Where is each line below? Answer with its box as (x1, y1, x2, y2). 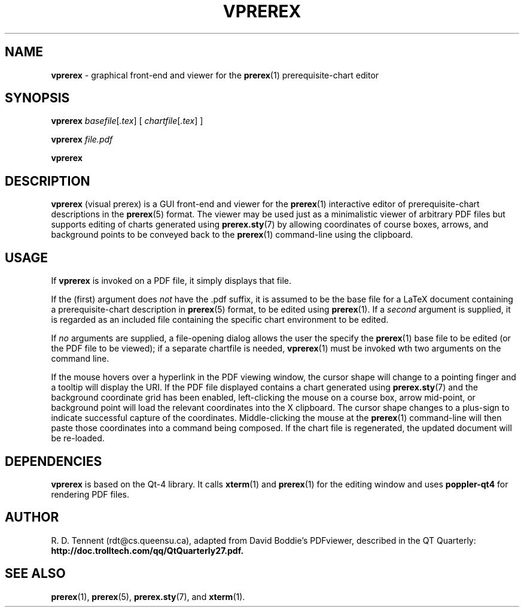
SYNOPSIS (5, 90, 70, 106)
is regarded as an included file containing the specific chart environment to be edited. (51, 314, 389, 325)
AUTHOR (5, 510, 59, 525)
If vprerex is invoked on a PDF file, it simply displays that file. (51, 275, 291, 286)
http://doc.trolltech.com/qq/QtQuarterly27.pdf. (51, 545, 244, 556)
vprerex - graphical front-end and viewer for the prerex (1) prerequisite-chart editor (51, 69, 379, 80)
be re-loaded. (51, 433, 105, 444)
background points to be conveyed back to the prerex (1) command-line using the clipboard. (51, 229, 413, 240)
